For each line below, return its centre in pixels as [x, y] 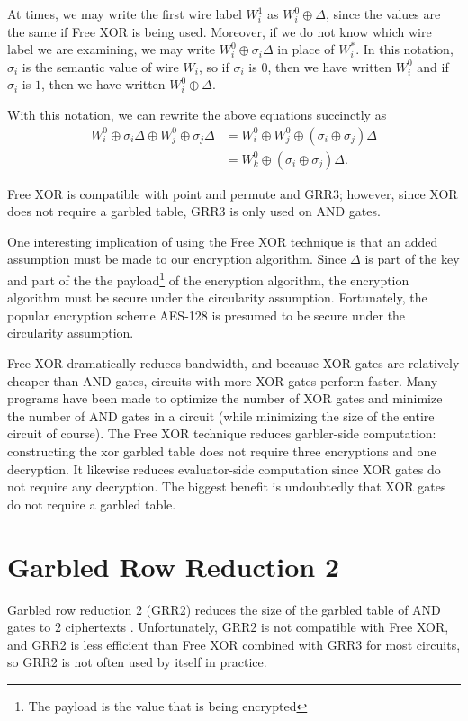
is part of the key [412, 259]
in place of [306, 49]
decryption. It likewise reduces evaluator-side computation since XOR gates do [224, 469]
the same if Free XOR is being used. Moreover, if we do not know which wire [220, 31]
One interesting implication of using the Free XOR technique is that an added [223, 241]
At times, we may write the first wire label [125, 14]
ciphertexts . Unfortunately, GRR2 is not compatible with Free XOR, [257, 627]
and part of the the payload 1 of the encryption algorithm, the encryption [208, 279]
